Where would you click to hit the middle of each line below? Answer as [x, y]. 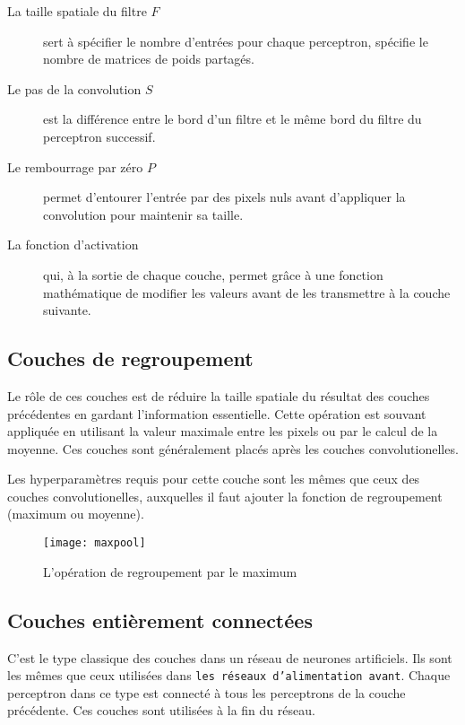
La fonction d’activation [73, 245]
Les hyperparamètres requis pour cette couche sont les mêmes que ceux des [214, 479]
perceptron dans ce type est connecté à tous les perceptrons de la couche [207, 692]
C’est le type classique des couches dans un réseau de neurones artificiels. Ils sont [230, 657]
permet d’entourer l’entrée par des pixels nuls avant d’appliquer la [224, 197]
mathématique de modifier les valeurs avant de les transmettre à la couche [247, 292]
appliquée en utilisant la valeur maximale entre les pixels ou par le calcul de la [223, 431]
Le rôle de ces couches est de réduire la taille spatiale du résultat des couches [219, 395]
